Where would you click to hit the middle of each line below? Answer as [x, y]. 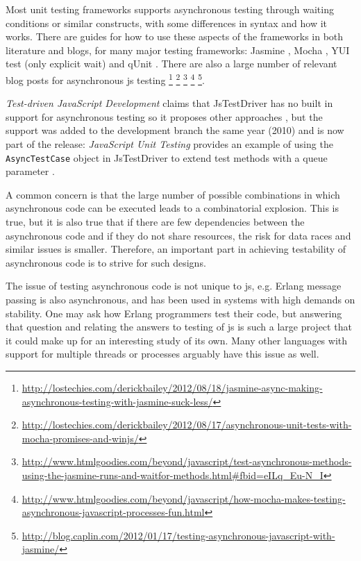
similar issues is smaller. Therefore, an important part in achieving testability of [176, 249]
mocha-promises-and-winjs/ [80, 438]
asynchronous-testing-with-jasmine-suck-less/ [117, 401]
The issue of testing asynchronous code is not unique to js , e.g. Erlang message [174, 286]
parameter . [30, 171]
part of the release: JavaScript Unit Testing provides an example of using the [169, 144]
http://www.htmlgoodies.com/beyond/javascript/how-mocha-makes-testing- [184, 498]
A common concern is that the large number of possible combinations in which [173, 194]
